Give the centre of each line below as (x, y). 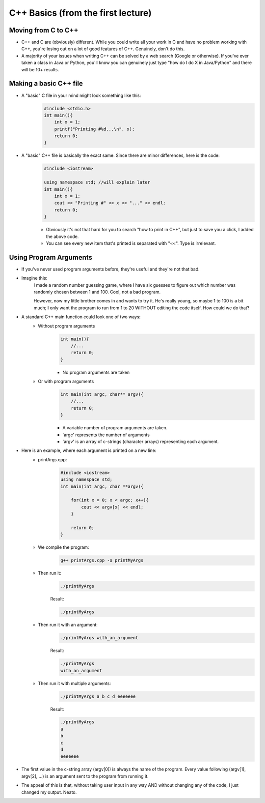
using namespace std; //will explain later (97, 182)
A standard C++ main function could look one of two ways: (81, 317)
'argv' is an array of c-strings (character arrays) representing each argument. (141, 442)
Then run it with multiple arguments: (75, 683)
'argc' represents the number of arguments (106, 435)
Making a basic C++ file (46, 84)
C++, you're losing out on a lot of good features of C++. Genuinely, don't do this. (103, 49)
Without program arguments (66, 326)
